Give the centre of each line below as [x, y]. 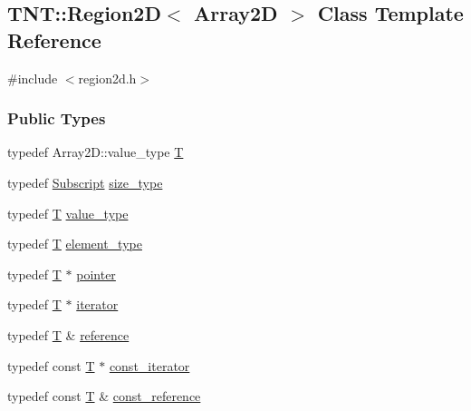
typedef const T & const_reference [104, 396]
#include [33, 78]
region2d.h [107, 78]
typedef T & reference [68, 334]
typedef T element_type [75, 244]
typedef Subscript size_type [85, 182]
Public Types [57, 118]
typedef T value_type [68, 213]
